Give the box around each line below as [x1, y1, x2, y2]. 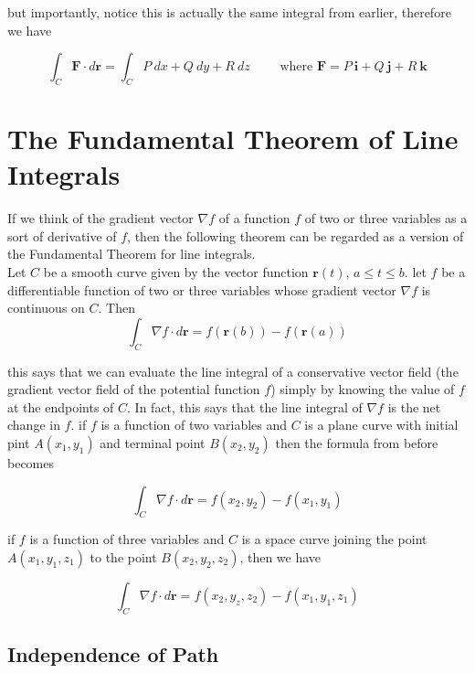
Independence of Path [7, 640, 219, 668]
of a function [218, 208, 290, 228]
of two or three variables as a [304, 208, 468, 228]
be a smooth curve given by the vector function [43, 262, 309, 282]
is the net [387, 397, 441, 416]
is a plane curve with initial [304, 415, 459, 434]
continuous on [7, 298, 85, 317]
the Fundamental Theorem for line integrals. [7, 244, 256, 263]
